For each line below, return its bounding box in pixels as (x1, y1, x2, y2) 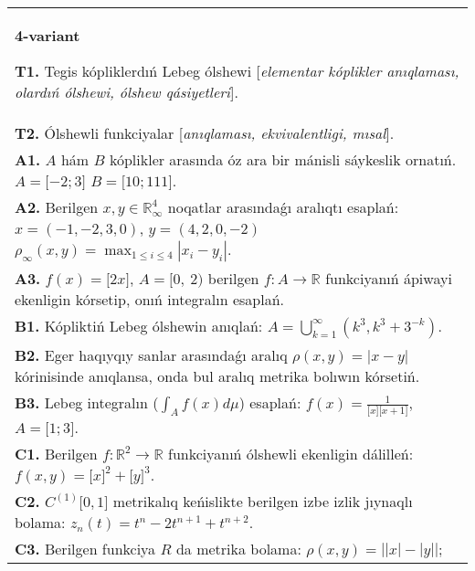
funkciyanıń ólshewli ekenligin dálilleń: (167, 442, 414, 464)
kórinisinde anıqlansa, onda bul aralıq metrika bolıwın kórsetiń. (15, 365, 420, 386)
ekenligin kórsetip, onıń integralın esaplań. (15, 289, 284, 310)
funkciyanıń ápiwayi (325, 268, 452, 289)
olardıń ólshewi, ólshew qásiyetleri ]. (15, 81, 238, 102)
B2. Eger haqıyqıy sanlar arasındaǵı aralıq (15, 344, 288, 365)
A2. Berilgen (15, 196, 99, 217)
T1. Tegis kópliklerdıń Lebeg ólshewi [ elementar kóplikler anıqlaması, (15, 60, 459, 81)
